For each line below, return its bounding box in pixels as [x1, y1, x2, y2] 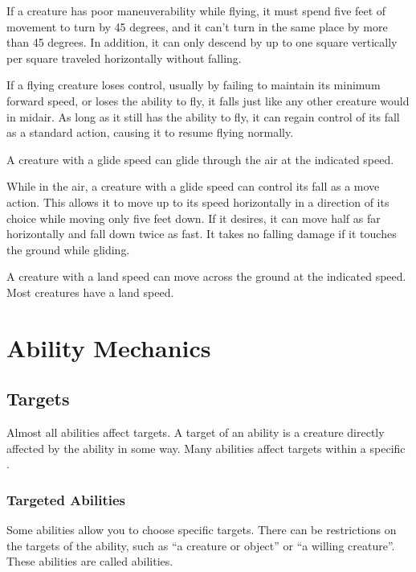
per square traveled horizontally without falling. [6, 49, 242, 66]
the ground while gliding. [6, 241, 130, 257]
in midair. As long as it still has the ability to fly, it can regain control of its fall [6, 108, 400, 125]
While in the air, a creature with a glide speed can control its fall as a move [6, 178, 380, 195]
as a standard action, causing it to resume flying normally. [6, 124, 294, 141]
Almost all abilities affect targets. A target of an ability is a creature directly [6, 424, 385, 441]
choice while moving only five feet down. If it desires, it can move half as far [6, 209, 381, 226]
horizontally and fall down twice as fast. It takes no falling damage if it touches [6, 225, 397, 242]
